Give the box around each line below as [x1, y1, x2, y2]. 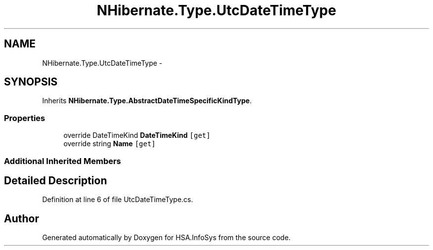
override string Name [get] [63, 139, 156, 148]
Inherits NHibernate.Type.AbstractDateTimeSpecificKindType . [42, 96, 252, 105]
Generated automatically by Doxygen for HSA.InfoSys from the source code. [42, 233, 291, 242]
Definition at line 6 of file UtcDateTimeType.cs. [42, 195, 193, 204]
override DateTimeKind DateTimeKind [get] [63, 131, 211, 140]
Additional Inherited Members [4, 156, 121, 166]
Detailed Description [4, 174, 107, 187]
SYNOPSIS [4, 76, 58, 88]
